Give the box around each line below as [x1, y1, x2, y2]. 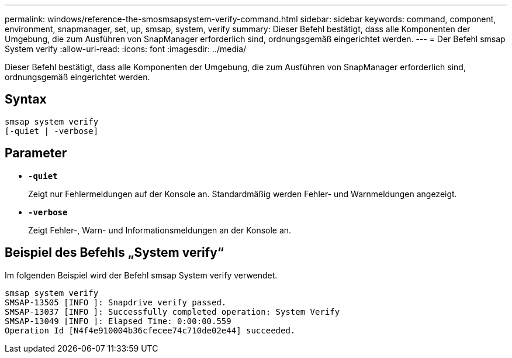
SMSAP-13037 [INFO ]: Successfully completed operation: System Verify [5, 307, 340, 316]
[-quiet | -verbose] [5, 126, 99, 136]
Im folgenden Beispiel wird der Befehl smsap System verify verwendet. [5, 270, 278, 280]
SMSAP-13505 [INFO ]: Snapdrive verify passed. [5, 297, 227, 307]
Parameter [5, 146, 67, 161]
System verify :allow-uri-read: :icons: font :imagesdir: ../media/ [5, 44, 247, 54]
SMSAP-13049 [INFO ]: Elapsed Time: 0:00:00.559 [5, 316, 231, 326]
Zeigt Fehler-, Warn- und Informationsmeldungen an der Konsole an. [28, 225, 292, 235]
